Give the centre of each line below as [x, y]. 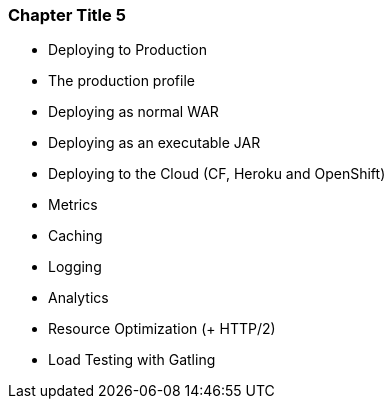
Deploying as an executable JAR [154, 143]
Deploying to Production [128, 50]
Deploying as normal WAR [133, 112]
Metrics [73, 205]
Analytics [78, 298]
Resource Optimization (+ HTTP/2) [162, 329]
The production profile [121, 81]
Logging [75, 267]
